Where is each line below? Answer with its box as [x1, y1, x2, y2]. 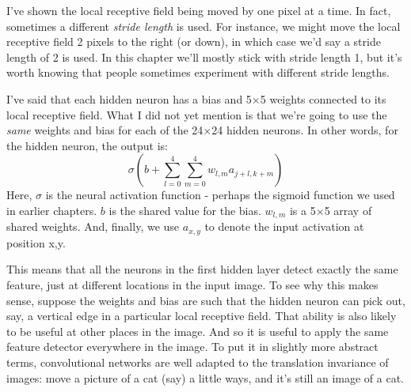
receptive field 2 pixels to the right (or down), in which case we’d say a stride [6, 33, 381, 50]
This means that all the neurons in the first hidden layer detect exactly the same [6, 261, 398, 277]
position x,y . [6, 234, 66, 251]
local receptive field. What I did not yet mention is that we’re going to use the [6, 106, 387, 122]
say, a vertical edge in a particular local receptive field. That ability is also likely [6, 307, 397, 324]
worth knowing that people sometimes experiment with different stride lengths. [6, 64, 390, 81]
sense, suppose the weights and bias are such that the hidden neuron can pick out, [6, 292, 405, 308]
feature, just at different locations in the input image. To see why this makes [6, 277, 379, 293]
